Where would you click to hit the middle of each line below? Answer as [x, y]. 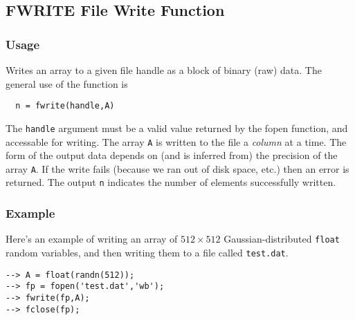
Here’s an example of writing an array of [92, 239]
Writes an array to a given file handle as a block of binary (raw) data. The [164, 70]
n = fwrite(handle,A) [65, 106]
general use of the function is [67, 83]
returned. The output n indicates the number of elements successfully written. [171, 182]
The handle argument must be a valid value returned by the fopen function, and [177, 128]
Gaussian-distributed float [282, 239]
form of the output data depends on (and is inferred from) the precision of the [172, 155]
